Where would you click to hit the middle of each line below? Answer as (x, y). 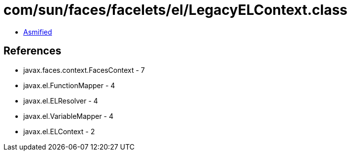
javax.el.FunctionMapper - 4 (69, 85)
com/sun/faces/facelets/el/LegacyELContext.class (175, 10)
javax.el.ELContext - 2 (59, 131)
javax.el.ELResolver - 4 (61, 101)
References (32, 51)
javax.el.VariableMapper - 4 (69, 116)
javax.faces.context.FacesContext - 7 (84, 70)
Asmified (38, 32)
